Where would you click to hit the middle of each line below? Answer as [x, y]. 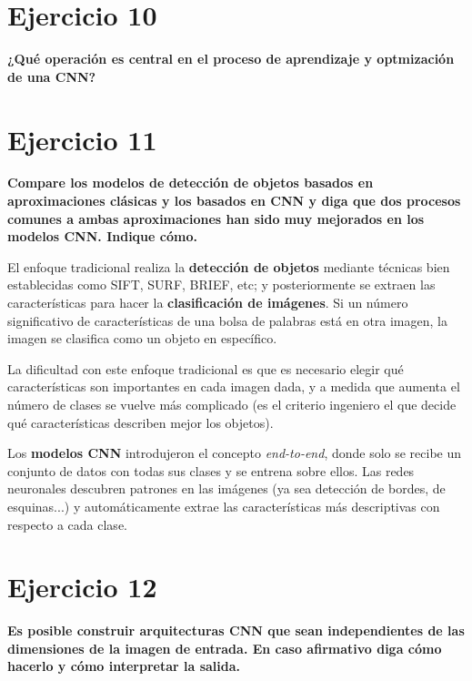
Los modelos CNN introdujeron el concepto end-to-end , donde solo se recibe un [235, 453]
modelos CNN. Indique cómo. [102, 236]
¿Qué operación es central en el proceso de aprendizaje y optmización [231, 59]
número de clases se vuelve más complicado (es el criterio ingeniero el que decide [232, 404]
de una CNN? [52, 76]
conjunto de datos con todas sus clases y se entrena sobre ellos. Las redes [211, 470]
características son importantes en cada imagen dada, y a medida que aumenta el [234, 386]
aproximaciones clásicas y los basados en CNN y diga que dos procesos [234, 201]
